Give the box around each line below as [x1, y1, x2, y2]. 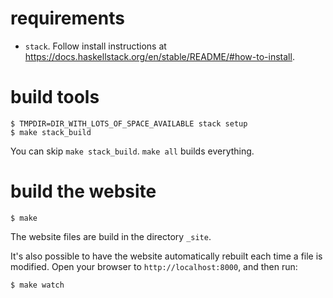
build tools [10, 86, 100, 109]
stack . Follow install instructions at [24, 40, 167, 52]
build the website [10, 180, 157, 203]
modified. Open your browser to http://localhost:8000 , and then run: [10, 260, 298, 272]
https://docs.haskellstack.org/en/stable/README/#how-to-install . [24, 50, 295, 62]
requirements [10, 7, 125, 30]
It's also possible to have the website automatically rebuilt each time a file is [10, 250, 323, 262]
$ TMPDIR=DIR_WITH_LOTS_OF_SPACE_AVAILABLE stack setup [10, 118, 248, 129]
